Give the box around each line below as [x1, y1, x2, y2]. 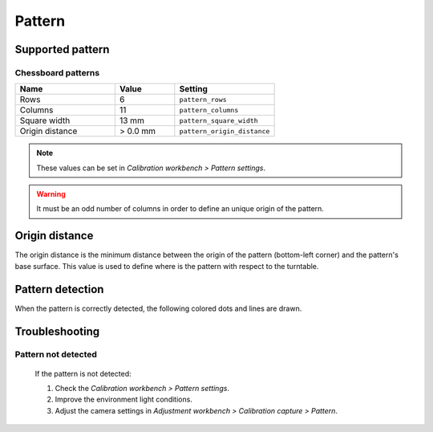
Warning [36, 190, 66, 199]
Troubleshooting [14, 324, 100, 338]
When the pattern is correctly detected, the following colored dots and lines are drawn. [14, 304, 302, 313]
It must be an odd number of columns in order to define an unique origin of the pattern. [36, 204, 325, 214]
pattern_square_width [179, 116, 258, 124]
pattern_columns [179, 105, 239, 114]
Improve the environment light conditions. [55, 394, 192, 405]
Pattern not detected [14, 349, 98, 361]
